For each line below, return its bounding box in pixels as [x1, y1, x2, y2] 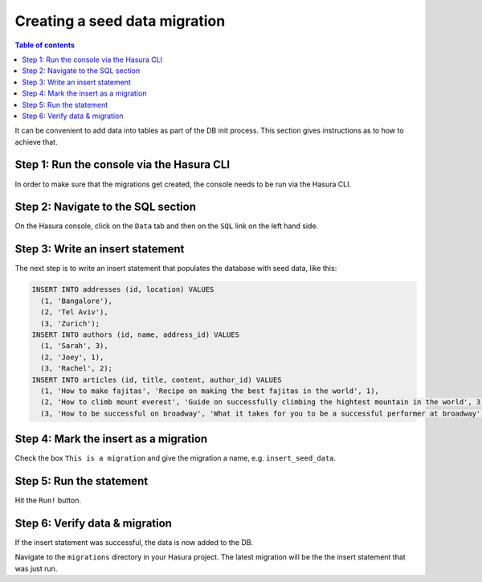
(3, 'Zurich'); [40, 318, 100, 328]
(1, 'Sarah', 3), [40, 342, 108, 350]
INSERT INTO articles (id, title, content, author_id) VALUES [31, 375, 282, 384]
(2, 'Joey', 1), [40, 352, 104, 362]
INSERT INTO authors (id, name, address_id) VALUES [31, 330, 240, 339]
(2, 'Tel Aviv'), [40, 308, 108, 317]
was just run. [14, 564, 58, 573]
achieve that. [14, 137, 58, 146]
